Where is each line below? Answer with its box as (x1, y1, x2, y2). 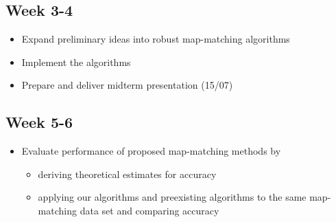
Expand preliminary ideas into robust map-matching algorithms (21, 32, 290, 46)
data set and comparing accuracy (80, 203, 219, 217)
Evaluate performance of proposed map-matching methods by (21, 144, 281, 158)
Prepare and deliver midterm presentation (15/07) (21, 78, 233, 92)
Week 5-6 (5, 111, 73, 133)
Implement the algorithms (21, 54, 131, 69)
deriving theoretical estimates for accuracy (38, 166, 217, 181)
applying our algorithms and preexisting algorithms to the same (38, 190, 307, 204)
